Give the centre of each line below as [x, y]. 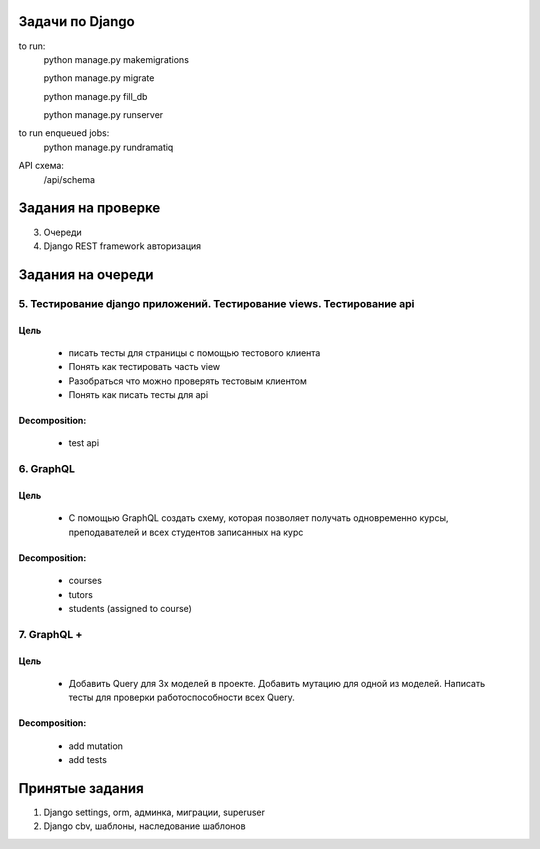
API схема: [41, 166]
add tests [87, 760]
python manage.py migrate [99, 78]
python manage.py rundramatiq [108, 147]
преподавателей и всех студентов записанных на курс [186, 532]
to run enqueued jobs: [64, 133]
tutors [81, 594]
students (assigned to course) [130, 608]
